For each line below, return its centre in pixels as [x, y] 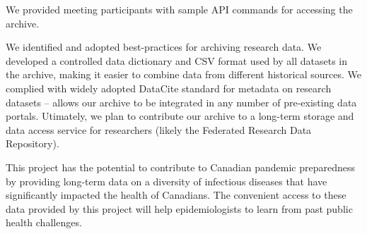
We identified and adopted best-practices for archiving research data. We [164, 47]
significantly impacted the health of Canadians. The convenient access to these [176, 195]
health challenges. [44, 222]
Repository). [33, 143]
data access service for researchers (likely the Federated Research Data [159, 129]
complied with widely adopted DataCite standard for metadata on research [169, 88]
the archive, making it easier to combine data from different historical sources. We [183, 74]
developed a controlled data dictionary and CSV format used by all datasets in [176, 60]
